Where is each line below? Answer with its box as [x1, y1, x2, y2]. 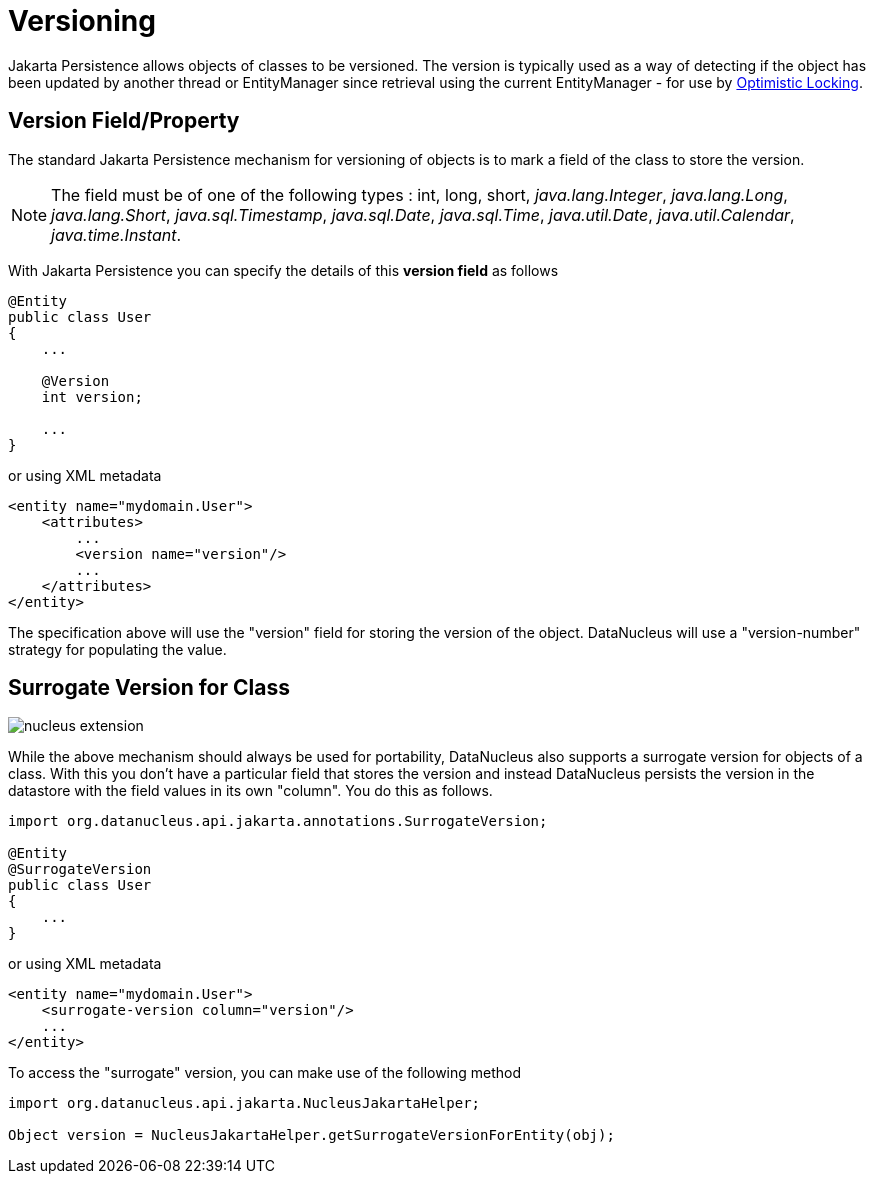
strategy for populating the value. [8, 640, 227, 658]
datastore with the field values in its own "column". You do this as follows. [8, 782, 493, 800]
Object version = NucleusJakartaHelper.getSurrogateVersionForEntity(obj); [8, 1127, 615, 1144]
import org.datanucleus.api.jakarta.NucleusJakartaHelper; [8, 1095, 481, 1112]
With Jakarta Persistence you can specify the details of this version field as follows [8, 261, 559, 279]
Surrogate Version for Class [8, 675, 290, 701]
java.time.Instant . [51, 224, 182, 245]
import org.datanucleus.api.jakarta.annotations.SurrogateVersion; [8, 813, 548, 830]
